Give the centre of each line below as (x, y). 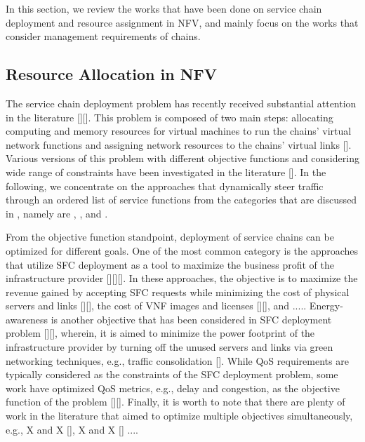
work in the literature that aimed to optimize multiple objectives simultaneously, (179, 416)
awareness (27, 319)
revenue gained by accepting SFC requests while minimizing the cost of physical (178, 292)
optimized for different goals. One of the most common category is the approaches (182, 250)
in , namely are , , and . (57, 213)
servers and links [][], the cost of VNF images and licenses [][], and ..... (156, 306)
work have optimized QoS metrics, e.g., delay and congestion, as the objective (173, 388)
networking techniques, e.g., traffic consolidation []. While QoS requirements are (177, 360)
